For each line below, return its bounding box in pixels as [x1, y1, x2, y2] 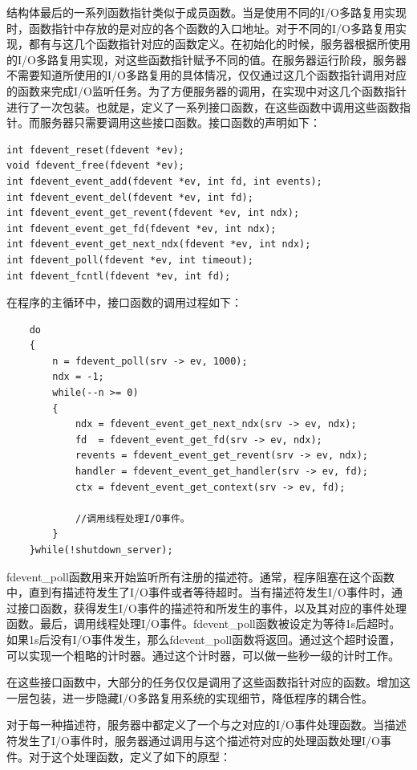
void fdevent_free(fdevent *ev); [6, 160, 184, 172]
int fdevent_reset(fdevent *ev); [6, 144, 184, 156]
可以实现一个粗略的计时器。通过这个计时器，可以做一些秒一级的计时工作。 [6, 646, 399, 663]
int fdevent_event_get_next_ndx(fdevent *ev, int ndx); [6, 238, 311, 251]
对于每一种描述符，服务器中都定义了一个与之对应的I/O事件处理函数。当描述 [6, 716, 407, 733]
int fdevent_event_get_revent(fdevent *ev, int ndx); [6, 207, 300, 219]
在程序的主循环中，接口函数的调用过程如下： [6, 294, 242, 311]
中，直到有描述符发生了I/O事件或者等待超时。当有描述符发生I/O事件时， [6, 584, 391, 601]
